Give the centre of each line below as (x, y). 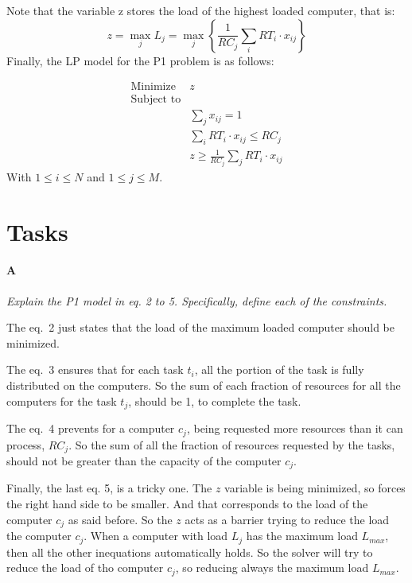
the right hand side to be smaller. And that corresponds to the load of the (187, 504)
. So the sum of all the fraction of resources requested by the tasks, (232, 444)
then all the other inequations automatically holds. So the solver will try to (190, 552)
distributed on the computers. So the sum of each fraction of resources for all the (204, 385)
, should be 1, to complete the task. (215, 400)
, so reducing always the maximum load (272, 567)
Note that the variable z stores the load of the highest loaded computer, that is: (201, 10)
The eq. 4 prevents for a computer (91, 428)
